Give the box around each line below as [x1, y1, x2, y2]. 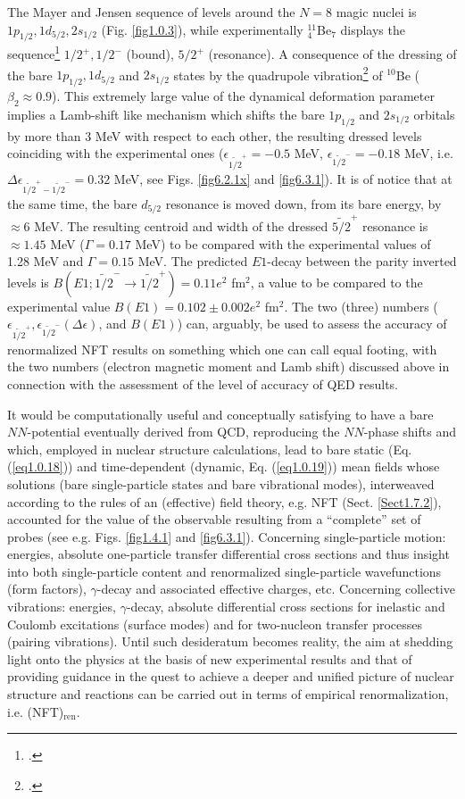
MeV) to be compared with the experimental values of [135, 234, 431, 253]
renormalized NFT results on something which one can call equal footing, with [7, 339, 437, 358]
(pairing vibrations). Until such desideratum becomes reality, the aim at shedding [7, 632, 453, 651]
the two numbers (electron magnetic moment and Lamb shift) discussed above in [7, 357, 450, 376]
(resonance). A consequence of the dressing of [208, 45, 457, 63]
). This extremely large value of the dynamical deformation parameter [52, 87, 435, 105]
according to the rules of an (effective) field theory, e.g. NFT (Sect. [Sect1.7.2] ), [7, 492, 442, 511]
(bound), [126, 45, 174, 63]
